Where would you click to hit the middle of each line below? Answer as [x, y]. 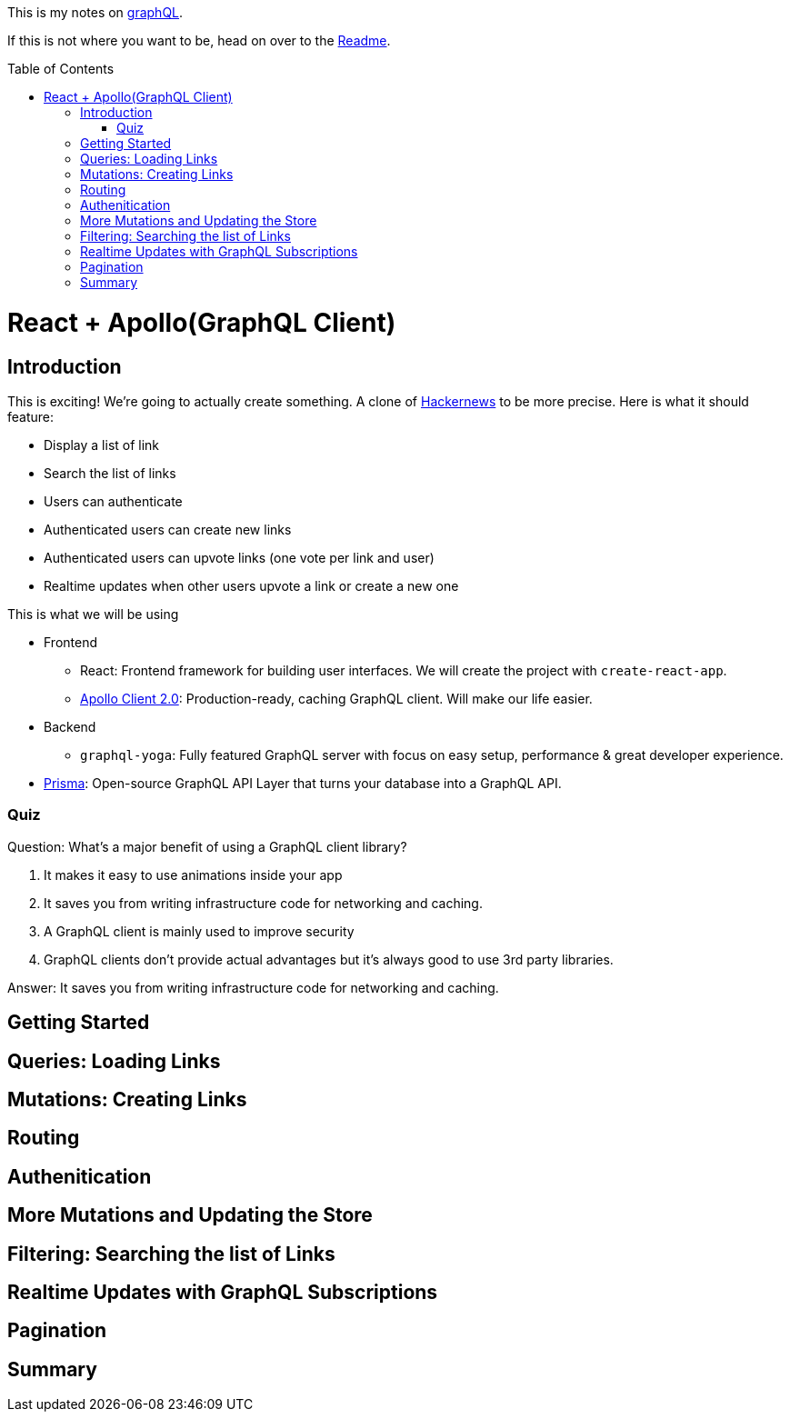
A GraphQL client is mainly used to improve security [199, 931]
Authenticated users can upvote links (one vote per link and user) [239, 557]
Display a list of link [102, 445]
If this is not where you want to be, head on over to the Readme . [199, 40]
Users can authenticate [113, 501]
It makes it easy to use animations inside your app [193, 874]
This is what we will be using [93, 614]
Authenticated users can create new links [168, 529]
